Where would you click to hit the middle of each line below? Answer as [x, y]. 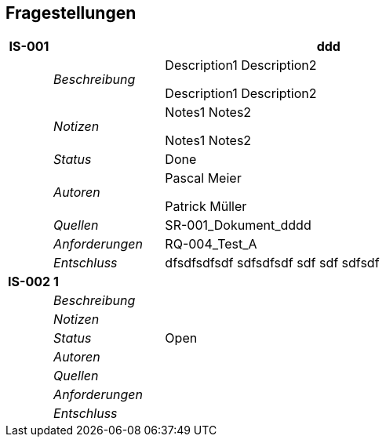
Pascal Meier [203, 178]
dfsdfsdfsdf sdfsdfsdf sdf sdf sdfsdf [272, 263]
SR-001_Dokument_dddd [238, 225]
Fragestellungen [71, 13]
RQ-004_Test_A [211, 244]
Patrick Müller [206, 207]
